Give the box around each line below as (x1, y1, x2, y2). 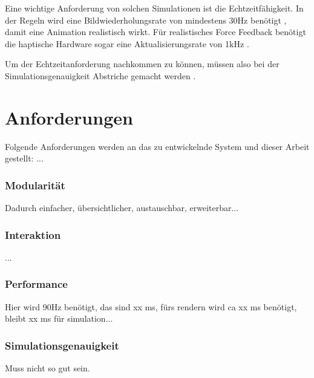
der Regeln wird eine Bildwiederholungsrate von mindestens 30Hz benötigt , (5, 13, 287, 26)
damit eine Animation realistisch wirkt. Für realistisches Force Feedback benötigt (5, 25, 306, 38)
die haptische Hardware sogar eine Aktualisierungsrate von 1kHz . (5, 37, 249, 50)
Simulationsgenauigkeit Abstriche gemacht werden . (5, 69, 196, 82)
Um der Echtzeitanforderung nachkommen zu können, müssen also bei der (5, 57, 280, 70)
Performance (5, 276, 68, 292)
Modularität (5, 177, 65, 192)
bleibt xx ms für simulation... (5, 312, 113, 325)
